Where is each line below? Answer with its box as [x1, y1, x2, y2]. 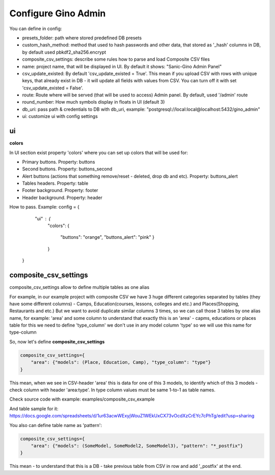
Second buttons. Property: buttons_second [22, 166, 113, 172]
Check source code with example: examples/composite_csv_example [9, 396, 155, 403]
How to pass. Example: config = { [9, 204, 80, 210]
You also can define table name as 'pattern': [9, 422, 102, 428]
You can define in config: [9, 26, 62, 32]
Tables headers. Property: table [22, 180, 89, 186]
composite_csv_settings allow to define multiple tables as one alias [9, 284, 150, 290]
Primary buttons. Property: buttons [22, 159, 95, 165]
